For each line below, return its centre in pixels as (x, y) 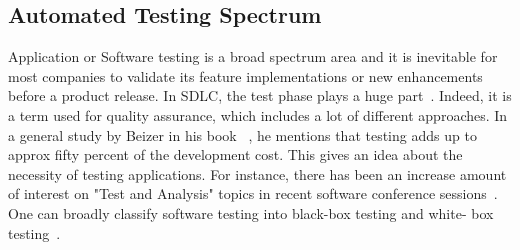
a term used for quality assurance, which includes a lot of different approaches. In (258, 114)
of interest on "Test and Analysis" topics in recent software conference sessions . (253, 193)
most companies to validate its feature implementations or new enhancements (245, 75)
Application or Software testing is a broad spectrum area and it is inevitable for (253, 56)
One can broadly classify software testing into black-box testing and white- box (251, 212)
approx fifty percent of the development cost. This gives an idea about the (235, 154)
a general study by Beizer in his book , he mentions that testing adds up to (242, 134)
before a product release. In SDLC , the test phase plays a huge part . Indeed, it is (260, 95)
